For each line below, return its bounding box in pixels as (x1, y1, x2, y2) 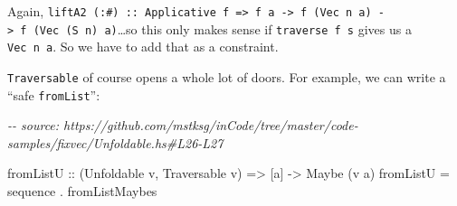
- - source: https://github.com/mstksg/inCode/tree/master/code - (7, 116, 358, 135)
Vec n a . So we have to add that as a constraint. (7, 37, 279, 56)
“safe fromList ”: (7, 85, 100, 104)
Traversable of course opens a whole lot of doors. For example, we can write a (7, 67, 446, 86)
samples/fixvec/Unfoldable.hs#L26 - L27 (7, 133, 224, 152)
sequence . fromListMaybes (7, 182, 157, 201)
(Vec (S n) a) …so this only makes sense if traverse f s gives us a (33, 19, 412, 38)
